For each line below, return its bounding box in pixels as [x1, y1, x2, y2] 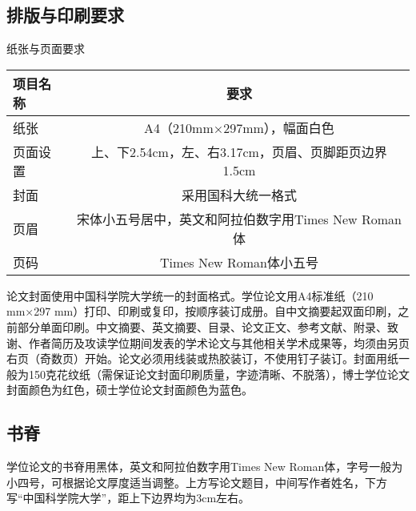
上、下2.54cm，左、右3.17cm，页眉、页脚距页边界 [91, 143, 387, 162]
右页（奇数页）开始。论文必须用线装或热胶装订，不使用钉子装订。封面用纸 [6, 350, 398, 367]
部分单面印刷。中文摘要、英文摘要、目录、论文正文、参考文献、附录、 [17, 318, 387, 335]
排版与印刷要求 [6, 2, 124, 27]
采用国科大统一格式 [181, 185, 297, 204]
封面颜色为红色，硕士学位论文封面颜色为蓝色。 [6, 381, 253, 398]
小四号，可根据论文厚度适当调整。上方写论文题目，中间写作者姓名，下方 [6, 473, 387, 490]
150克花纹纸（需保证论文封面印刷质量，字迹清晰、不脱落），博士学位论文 [28, 365, 410, 382]
